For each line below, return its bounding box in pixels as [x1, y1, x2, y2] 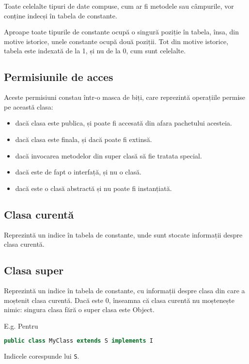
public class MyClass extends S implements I [4, 337, 153, 345]
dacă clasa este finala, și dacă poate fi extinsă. [15, 134, 152, 144]
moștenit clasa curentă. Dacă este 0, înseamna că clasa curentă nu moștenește [4, 295, 234, 305]
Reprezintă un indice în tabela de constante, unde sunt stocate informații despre [4, 229, 243, 239]
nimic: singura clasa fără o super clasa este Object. [4, 304, 155, 315]
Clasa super [4, 263, 64, 278]
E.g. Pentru [4, 320, 38, 331]
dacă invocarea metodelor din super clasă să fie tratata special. [15, 150, 202, 160]
